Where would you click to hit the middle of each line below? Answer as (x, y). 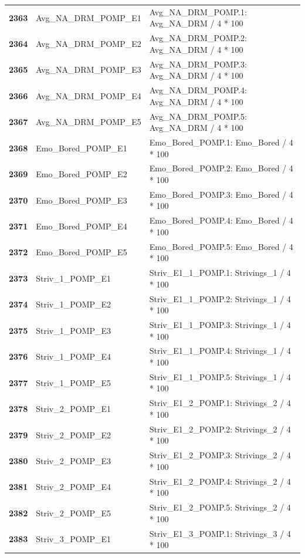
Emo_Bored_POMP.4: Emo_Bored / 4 (221, 220)
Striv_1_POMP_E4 (74, 356)
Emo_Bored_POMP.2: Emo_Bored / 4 (221, 168)
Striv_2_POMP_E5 (74, 513)
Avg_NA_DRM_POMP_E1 (89, 17)
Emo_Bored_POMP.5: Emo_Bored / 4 (221, 246)
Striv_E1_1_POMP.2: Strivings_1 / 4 (220, 298)
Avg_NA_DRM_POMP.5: (198, 116)
